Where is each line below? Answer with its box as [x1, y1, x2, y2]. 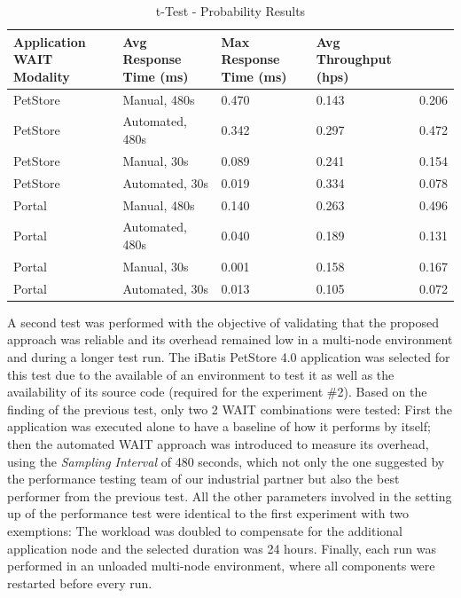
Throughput [316, 50, 392, 68]
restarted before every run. [7, 573, 152, 592]
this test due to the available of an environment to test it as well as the [7, 365, 395, 383]
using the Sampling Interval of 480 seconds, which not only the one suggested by [7, 452, 445, 470]
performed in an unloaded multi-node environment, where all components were [7, 556, 435, 575]
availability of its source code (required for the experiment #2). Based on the [7, 382, 427, 401]
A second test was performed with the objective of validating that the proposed [7, 312, 439, 331]
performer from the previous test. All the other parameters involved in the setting [7, 486, 452, 505]
